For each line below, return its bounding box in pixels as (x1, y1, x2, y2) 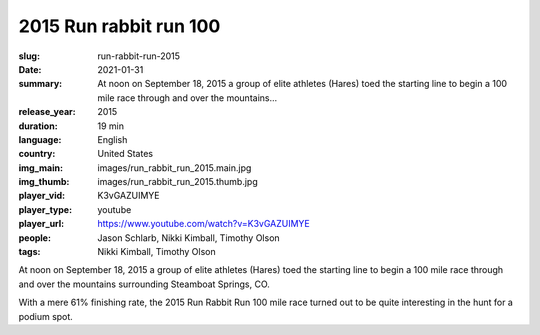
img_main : (18, 161, 64, 174)
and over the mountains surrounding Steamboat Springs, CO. (18, 278, 270, 290)
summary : (18, 78, 63, 90)
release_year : (18, 106, 77, 118)
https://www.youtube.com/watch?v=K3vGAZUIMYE (97, 218, 310, 230)
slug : (18, 50, 40, 62)
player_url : (18, 218, 65, 230)
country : (18, 148, 56, 160)
